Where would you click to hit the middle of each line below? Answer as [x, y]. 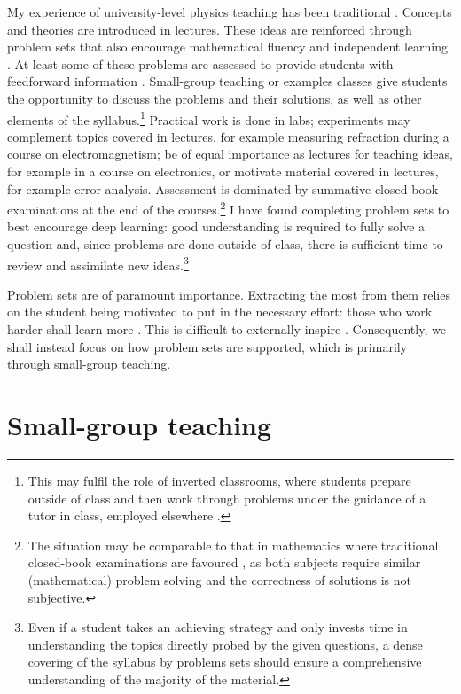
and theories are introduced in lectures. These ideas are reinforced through [210, 29]
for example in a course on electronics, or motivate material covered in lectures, [223, 171]
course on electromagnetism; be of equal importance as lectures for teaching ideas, [230, 154]
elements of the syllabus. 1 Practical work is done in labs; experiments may [209, 118]
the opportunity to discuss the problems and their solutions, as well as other [215, 98]
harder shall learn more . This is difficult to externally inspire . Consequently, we [227, 329]
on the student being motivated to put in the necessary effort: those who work [220, 312]
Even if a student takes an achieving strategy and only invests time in [218, 627]
